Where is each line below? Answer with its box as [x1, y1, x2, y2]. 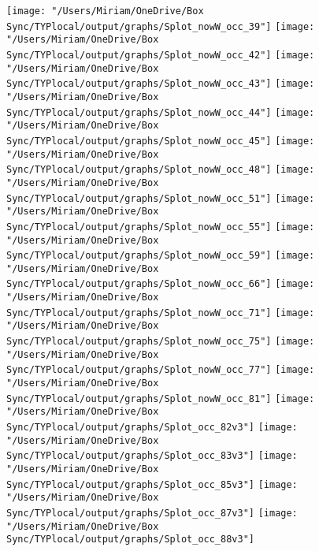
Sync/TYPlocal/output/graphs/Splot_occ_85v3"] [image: [6, 478, 298, 490]
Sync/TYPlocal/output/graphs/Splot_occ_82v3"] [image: [6, 422, 298, 434]
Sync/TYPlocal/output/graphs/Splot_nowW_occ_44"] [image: [6, 106, 315, 118]
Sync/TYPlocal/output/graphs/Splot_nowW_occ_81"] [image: [6, 393, 315, 404]
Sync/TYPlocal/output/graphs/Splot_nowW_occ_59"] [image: [6, 250, 315, 262]
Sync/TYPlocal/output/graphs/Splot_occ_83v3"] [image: [6, 450, 298, 462]
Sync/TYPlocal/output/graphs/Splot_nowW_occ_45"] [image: [6, 135, 315, 147]
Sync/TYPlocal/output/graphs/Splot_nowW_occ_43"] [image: [6, 78, 315, 90]
